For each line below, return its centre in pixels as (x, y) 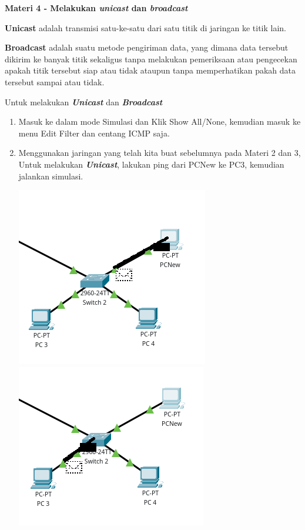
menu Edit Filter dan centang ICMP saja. (94, 133)
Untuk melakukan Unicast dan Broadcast (84, 101)
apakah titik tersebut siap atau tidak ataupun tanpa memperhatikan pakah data (150, 70)
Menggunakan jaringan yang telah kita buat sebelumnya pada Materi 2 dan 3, (160, 153)
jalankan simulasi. (51, 176)
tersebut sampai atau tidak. (55, 81)
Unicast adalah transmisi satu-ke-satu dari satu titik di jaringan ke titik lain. (146, 27)
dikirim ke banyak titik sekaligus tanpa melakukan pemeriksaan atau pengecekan (151, 59)
